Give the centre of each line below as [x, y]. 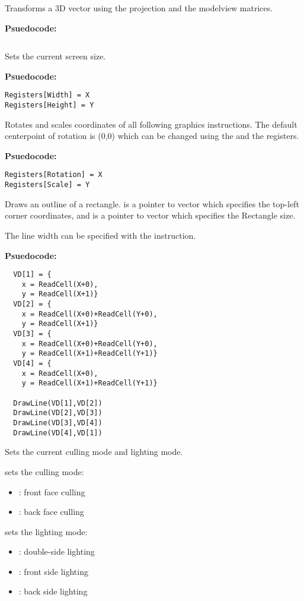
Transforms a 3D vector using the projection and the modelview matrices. [139, 8]
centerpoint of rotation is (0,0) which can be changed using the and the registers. [152, 136]
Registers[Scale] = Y [47, 185]
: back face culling [51, 512]
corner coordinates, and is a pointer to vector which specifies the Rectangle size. [150, 215]
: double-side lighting [57, 551]
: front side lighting [53, 571]
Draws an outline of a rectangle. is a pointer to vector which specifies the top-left [152, 203]
